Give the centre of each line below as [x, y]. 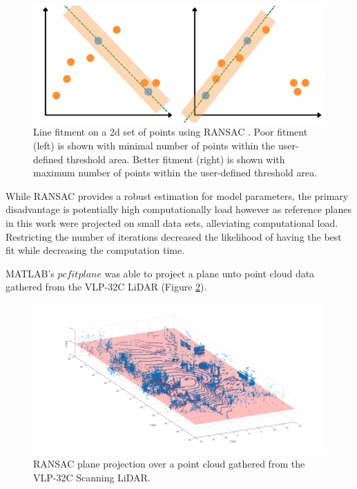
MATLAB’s [30, 273]
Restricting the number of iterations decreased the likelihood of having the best [174, 236]
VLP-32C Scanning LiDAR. [92, 477]
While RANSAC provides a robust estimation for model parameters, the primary [177, 195]
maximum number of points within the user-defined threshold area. [175, 173]
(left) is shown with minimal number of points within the [154, 146]
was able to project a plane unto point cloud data [210, 273]
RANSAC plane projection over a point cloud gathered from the [169, 464]
